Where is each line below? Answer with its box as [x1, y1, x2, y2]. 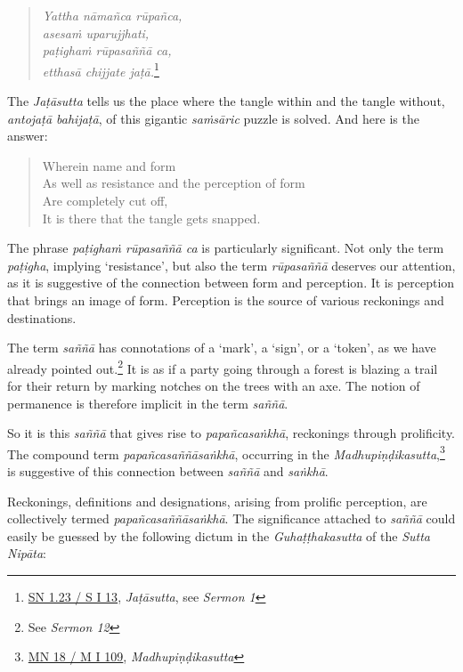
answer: [7, 126, 48, 145]
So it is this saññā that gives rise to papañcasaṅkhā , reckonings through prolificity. [7, 424, 456, 442]
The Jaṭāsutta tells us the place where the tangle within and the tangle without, [7, 92, 445, 110]
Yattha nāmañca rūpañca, [42, 6, 183, 24]
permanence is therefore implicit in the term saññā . [7, 393, 288, 412]
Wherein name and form [42, 156, 176, 174]
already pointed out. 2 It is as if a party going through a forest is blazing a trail [7, 356, 438, 377]
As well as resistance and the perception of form [42, 174, 305, 192]
